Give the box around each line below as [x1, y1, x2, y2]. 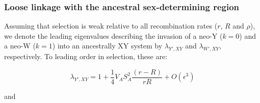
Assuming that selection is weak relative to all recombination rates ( [4, 20, 218, 31]
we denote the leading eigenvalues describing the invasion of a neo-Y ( [4, 30, 223, 41]
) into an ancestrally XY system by [52, 40, 163, 51]
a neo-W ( [4, 40, 36, 51]
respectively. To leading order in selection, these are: [4, 51, 168, 62]
